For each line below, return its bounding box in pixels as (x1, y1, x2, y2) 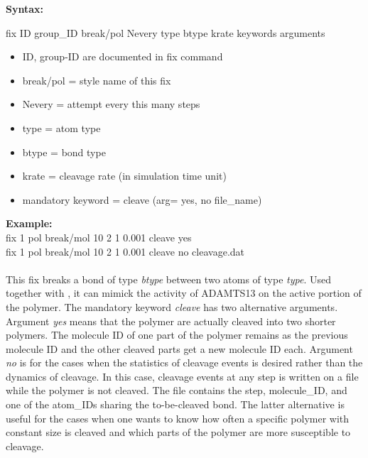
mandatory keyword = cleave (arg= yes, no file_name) (22, 192, 262, 207)
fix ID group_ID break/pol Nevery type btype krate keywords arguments (6, 25, 325, 40)
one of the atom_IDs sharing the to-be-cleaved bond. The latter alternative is (6, 397, 345, 412)
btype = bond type (22, 144, 106, 159)
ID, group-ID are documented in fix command (22, 49, 223, 64)
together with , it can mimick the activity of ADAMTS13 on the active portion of (6, 285, 362, 300)
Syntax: (6, 1, 43, 16)
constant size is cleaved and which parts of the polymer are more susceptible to (6, 425, 351, 440)
